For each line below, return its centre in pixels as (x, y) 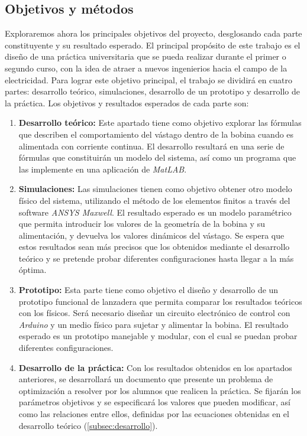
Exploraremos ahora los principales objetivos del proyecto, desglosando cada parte (153, 33)
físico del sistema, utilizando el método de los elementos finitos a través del (154, 200)
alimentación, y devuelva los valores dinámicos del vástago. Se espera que (151, 235)
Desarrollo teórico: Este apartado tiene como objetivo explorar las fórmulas (160, 123)
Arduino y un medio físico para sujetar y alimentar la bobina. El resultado (153, 324)
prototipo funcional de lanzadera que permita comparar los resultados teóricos (160, 301)
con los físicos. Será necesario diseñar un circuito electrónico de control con (154, 313)
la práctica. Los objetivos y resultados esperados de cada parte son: (127, 103)
